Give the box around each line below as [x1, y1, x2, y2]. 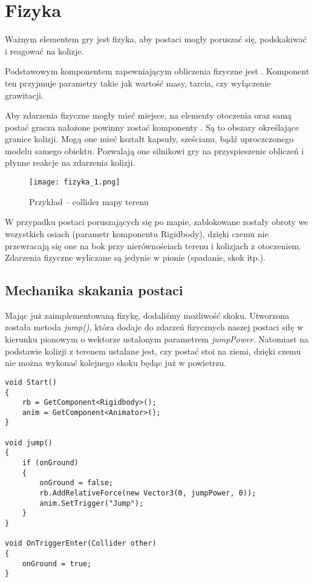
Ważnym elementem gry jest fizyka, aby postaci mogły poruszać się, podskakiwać [5, 33, 307, 45]
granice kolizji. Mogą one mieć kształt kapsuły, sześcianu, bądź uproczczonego [5, 132, 294, 145]
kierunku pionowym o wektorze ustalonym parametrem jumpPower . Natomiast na [5, 333, 309, 345]
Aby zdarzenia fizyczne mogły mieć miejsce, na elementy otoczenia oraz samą [5, 109, 292, 122]
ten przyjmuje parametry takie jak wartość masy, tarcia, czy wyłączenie [5, 76, 271, 89]
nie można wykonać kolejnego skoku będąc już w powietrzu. [5, 356, 227, 369]
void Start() [5, 378, 57, 387]
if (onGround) [22, 459, 79, 468]
